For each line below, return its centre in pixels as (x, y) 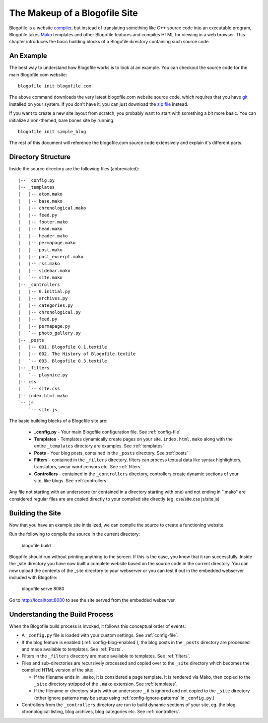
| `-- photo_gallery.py (50, 333)
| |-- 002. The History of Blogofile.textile (77, 354)
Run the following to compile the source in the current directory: (74, 534)
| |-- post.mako (40, 250)
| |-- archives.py (43, 298)
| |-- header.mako (43, 236)
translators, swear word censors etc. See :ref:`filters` (88, 467)
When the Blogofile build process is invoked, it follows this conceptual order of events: (98, 626)
